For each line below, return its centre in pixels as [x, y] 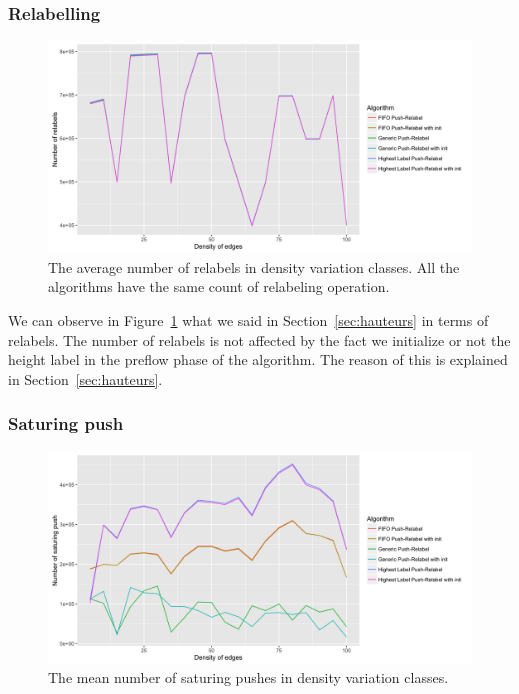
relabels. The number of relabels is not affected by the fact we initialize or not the [259, 339]
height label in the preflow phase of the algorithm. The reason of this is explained [258, 359]
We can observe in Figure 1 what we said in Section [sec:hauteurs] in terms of [248, 320]
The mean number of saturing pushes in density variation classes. [248, 677]
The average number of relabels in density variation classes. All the [254, 266]
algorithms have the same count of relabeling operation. [219, 286]
